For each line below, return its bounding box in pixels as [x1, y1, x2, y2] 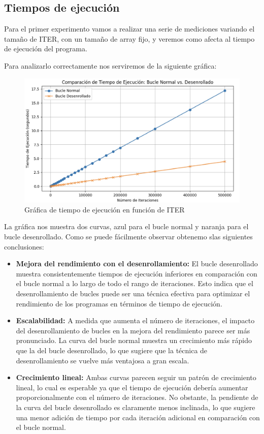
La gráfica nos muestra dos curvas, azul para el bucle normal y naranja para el [4, 221, 249, 232]
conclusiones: [4, 241, 44, 252]
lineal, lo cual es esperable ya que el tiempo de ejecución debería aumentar [16, 382, 248, 392]
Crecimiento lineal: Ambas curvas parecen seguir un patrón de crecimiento [16, 372, 256, 383]
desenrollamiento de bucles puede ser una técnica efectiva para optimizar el [16, 288, 250, 299]
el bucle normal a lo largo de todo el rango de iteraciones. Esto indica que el [16, 278, 253, 289]
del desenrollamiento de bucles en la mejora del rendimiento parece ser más [16, 325, 250, 335]
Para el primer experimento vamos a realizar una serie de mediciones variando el [4, 23, 255, 34]
